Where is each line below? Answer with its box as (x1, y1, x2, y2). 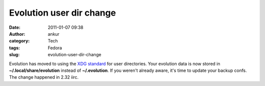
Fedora (48, 44, 62, 51)
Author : (9, 31, 26, 37)
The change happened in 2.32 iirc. (9, 74, 79, 80)
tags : (9, 44, 20, 51)
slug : (9, 52, 20, 58)
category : (9, 38, 30, 44)
